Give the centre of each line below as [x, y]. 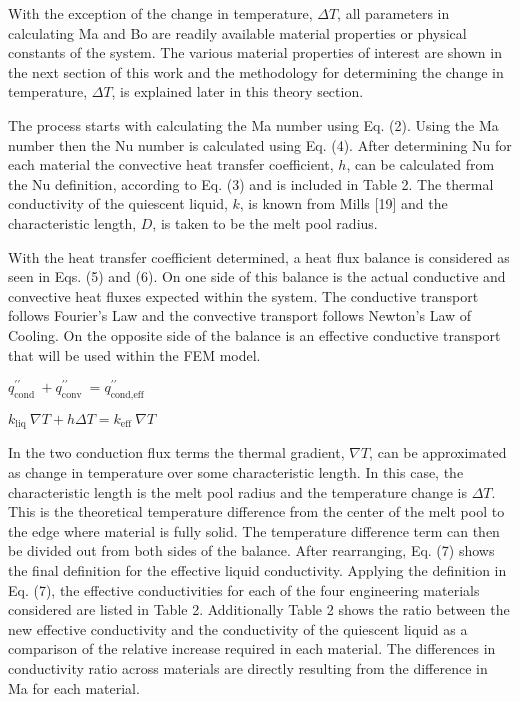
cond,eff [127, 394]
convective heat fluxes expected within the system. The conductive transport [243, 295]
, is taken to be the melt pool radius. [265, 222]
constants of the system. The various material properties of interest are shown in [255, 52]
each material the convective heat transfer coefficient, [171, 164]
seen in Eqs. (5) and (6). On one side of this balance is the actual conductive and [257, 276]
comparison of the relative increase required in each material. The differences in [252, 648]
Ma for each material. [74, 687]
